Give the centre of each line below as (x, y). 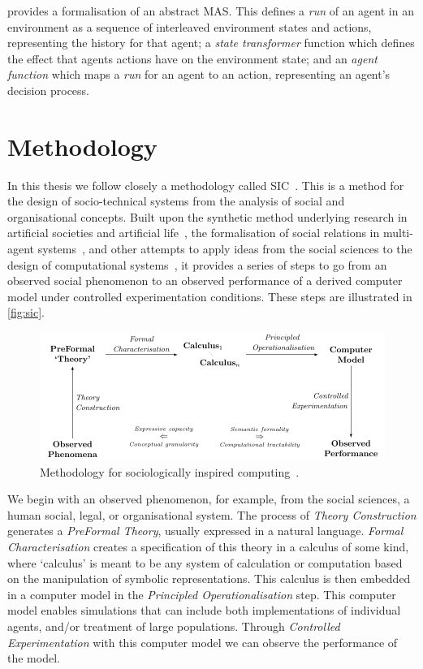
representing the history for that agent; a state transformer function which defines (211, 43)
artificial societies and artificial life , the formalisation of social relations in (194, 233)
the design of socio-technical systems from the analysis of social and (176, 201)
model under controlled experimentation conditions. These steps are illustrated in (210, 296)
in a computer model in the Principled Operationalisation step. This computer (202, 594)
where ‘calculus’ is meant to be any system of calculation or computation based (205, 562)
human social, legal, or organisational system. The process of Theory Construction (212, 514)
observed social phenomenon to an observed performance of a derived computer (205, 281)
